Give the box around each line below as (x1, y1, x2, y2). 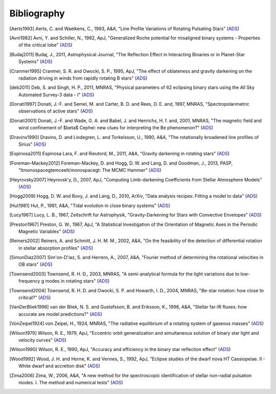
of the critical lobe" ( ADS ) (18, 42, 73, 48)
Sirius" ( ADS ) (18, 141, 47, 148)
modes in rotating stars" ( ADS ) (45, 278, 110, 284)
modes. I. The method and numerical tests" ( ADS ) (18, 379, 124, 385)
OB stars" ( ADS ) (18, 261, 53, 268)
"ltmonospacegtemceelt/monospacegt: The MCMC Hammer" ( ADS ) (18, 167, 162, 173)
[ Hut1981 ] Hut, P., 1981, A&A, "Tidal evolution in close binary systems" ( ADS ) (9, 202, 171, 208)
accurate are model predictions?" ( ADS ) (18, 311, 102, 317)
